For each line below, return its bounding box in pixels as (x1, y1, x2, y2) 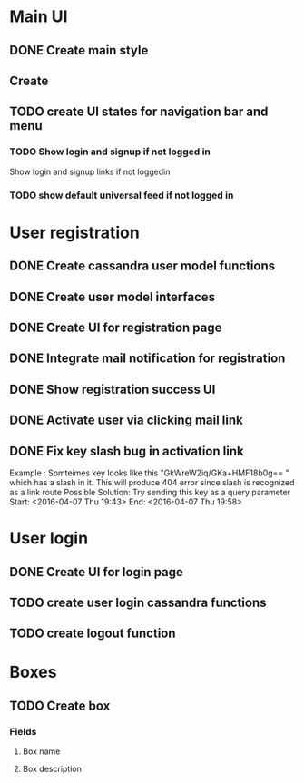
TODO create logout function (9, 626, 176, 641)
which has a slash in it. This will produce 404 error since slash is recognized (9, 476, 295, 487)
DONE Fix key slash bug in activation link (9, 443, 244, 459)
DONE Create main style (9, 43, 149, 58)
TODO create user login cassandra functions (9, 594, 267, 610)
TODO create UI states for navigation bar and (9, 104, 269, 120)
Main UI (9, 6, 68, 27)
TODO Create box (9, 698, 111, 713)
